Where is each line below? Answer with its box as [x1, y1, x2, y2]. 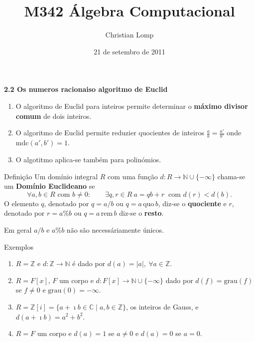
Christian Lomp [105, 29, 154, 40]
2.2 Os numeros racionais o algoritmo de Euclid [4, 84, 168, 94]
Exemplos [4, 241, 33, 252]
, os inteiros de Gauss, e [126, 301, 199, 312]
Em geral [4, 224, 32, 235]
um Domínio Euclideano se [4, 181, 95, 191]
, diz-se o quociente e [158, 198, 227, 208]
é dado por [72, 258, 106, 269]
